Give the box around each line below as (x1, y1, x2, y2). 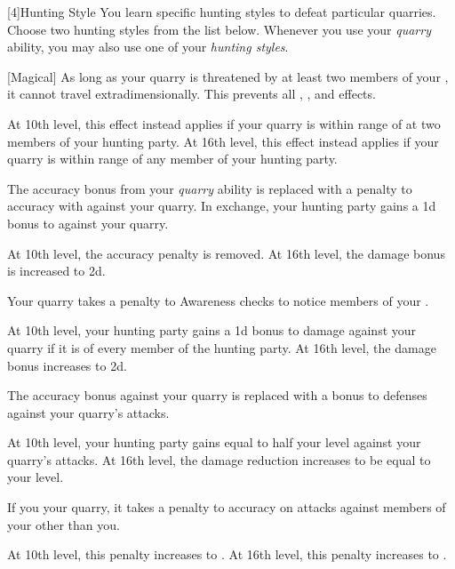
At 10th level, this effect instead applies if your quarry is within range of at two (7, 114, 441, 132)
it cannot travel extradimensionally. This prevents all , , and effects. (7, 84, 376, 103)
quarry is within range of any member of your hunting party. (7, 149, 338, 168)
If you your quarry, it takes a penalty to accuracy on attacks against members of (7, 498, 446, 517)
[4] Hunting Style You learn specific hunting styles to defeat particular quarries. (7, 3, 436, 20)
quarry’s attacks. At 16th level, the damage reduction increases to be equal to (7, 450, 431, 469)
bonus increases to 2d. (7, 356, 127, 374)
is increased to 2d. (7, 261, 106, 280)
